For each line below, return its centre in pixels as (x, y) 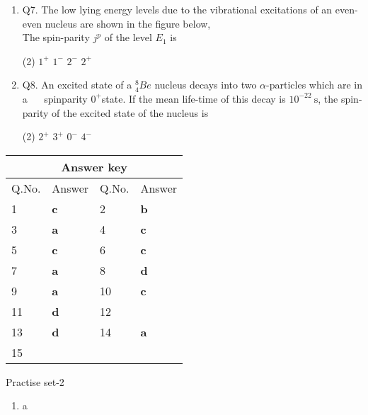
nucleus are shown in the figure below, (128, 23)
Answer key (94, 166)
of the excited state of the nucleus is (130, 112)
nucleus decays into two (206, 85)
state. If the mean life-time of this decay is (194, 98)
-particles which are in (314, 85)
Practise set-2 (35, 381)
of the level (128, 37)
